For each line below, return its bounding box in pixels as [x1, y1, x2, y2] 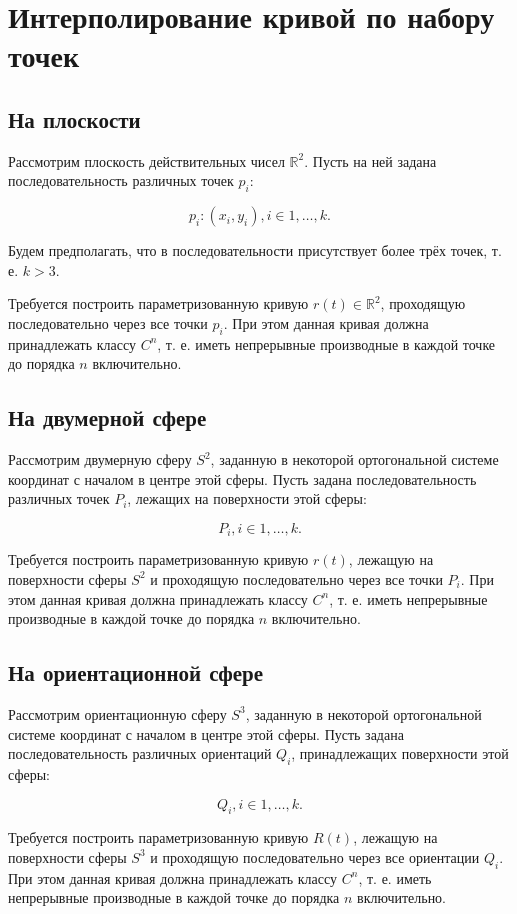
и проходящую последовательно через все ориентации [150, 846, 480, 867]
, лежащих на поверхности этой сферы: [127, 488, 367, 509]
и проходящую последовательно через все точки [150, 568, 443, 589]
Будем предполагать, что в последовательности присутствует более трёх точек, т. [8, 240, 502, 261]
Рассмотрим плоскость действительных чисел [8, 150, 285, 171]
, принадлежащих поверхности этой [291, 743, 509, 764]
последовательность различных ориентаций [8, 743, 272, 764]
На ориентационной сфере [8, 657, 264, 688]
